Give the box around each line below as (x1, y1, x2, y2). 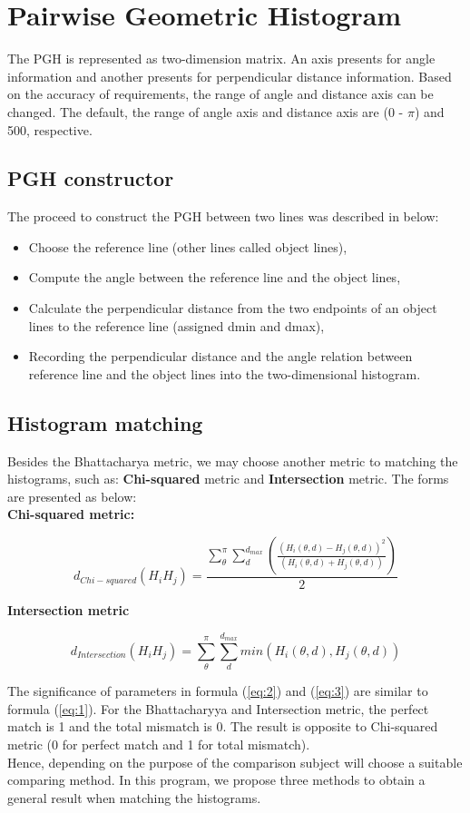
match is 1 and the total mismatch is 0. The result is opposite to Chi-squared (7, 717, 438, 736)
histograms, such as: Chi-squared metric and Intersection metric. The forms (7, 469, 449, 488)
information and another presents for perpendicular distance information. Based (7, 66, 452, 85)
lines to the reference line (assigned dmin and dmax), (28, 316, 325, 335)
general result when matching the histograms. (7, 788, 261, 807)
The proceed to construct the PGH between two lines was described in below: (7, 207, 439, 226)
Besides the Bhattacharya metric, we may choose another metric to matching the (7, 451, 458, 470)
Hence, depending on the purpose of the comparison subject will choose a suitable (7, 752, 463, 771)
